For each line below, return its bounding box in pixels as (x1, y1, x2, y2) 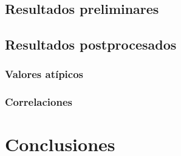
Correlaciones (5, 94, 72, 109)
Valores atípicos (5, 67, 84, 82)
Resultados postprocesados (5, 35, 177, 54)
